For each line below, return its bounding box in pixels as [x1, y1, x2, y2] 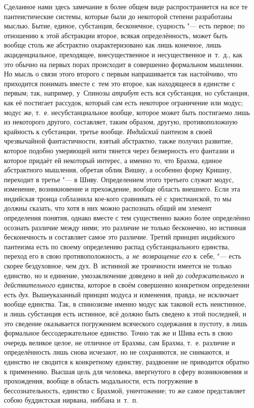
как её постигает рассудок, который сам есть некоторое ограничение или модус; [4, 97, 243, 107]
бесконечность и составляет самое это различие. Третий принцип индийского [4, 232, 235, 242]
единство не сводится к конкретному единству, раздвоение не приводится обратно [4, 356, 250, 366]
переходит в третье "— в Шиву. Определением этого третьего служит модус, [4, 174, 234, 184]
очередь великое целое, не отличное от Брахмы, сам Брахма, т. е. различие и [4, 337, 235, 347]
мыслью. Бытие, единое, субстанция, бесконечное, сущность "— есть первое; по [4, 21, 245, 31]
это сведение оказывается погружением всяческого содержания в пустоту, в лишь [4, 318, 248, 328]
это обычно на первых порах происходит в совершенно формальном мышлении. [4, 59, 244, 69]
